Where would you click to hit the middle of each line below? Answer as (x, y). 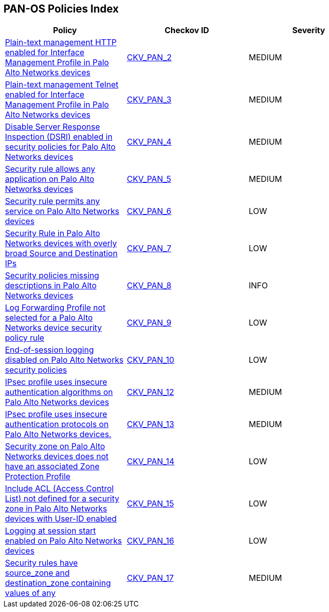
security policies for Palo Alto (60, 147)
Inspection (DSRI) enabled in (59, 137)
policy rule (25, 338)
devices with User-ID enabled (61, 519)
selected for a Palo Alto (49, 318)
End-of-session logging (49, 350)
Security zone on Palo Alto (55, 446)
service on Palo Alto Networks (62, 211)
